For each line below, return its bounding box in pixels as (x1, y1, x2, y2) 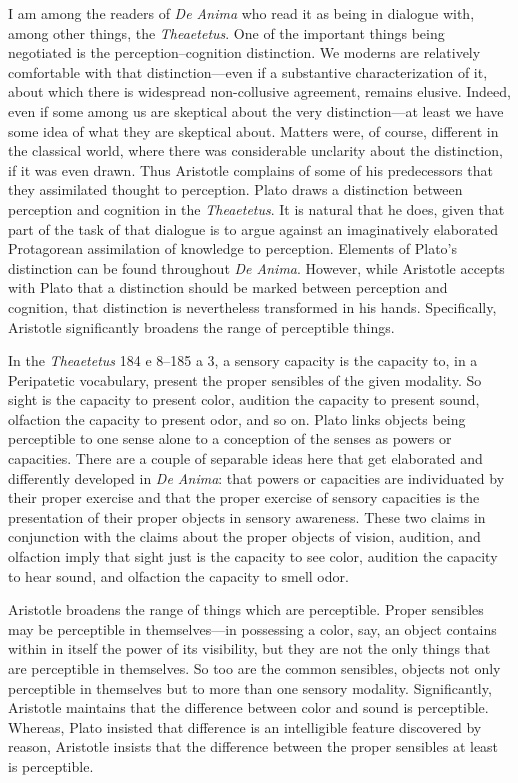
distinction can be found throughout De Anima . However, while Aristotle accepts (8, 257, 505, 278)
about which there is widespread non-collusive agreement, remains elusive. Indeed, (8, 81, 511, 102)
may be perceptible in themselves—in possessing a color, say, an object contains (8, 618, 497, 639)
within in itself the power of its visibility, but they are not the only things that (8, 638, 491, 659)
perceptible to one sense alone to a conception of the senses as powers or (8, 428, 452, 449)
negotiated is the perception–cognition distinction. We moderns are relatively (8, 42, 481, 63)
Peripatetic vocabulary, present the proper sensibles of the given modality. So (8, 369, 482, 390)
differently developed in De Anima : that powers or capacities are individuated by (8, 467, 505, 488)
